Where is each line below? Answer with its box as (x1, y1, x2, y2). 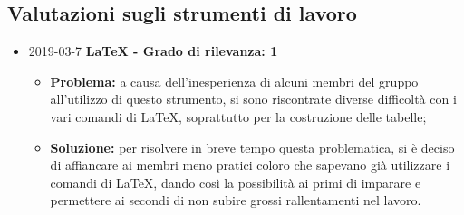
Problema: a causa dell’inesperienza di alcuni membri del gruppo (50, 71, 419, 90)
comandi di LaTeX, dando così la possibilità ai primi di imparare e (50, 173, 421, 192)
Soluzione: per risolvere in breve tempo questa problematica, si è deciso (50, 137, 455, 156)
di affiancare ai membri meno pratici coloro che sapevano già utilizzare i (50, 155, 450, 174)
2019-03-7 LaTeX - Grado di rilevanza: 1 (28, 42, 278, 61)
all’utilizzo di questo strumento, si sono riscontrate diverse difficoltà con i (50, 89, 457, 108)
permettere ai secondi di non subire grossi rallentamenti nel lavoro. (50, 191, 421, 210)
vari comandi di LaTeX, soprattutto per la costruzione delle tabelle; (50, 107, 427, 126)
